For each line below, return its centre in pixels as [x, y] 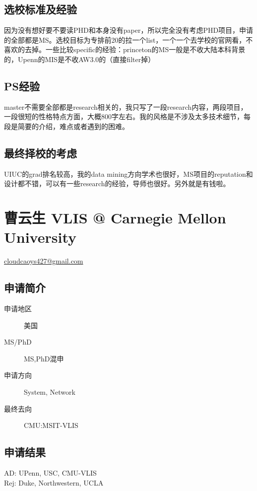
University [40, 237]
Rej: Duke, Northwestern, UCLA [54, 482]
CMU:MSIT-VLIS [51, 425]
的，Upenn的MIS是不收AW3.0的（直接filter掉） [80, 59]
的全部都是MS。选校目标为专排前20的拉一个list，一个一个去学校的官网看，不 [128, 39]
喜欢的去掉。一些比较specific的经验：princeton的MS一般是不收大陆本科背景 [125, 49]
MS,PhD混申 [44, 358]
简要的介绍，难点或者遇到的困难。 [73, 126]
